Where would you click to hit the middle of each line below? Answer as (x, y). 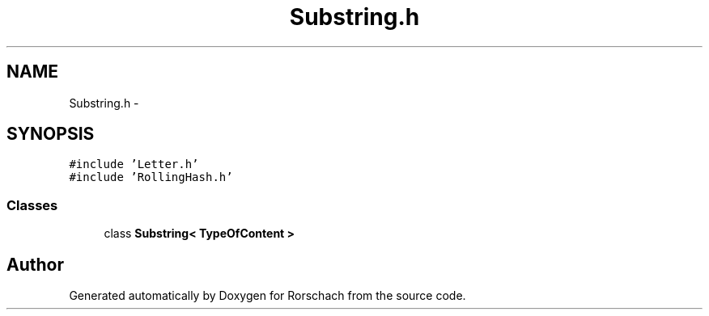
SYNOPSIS (51, 134)
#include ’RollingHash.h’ (151, 177)
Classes (32, 205)
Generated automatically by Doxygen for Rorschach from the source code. (267, 296)
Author (35, 264)
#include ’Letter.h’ (134, 164)
